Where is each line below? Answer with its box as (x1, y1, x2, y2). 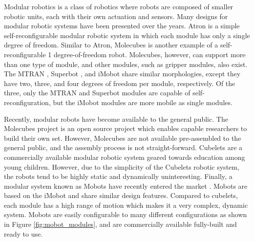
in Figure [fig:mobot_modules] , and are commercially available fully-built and (4, 219, 237, 229)
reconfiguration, (4, 97, 51, 107)
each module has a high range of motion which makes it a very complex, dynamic (4, 199, 248, 210)
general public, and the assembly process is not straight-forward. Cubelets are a (4, 142, 243, 153)
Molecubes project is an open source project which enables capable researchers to (4, 123, 247, 133)
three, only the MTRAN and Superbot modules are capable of (4, 88, 190, 98)
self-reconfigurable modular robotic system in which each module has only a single (4, 30, 250, 40)
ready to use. (4, 228, 43, 239)
